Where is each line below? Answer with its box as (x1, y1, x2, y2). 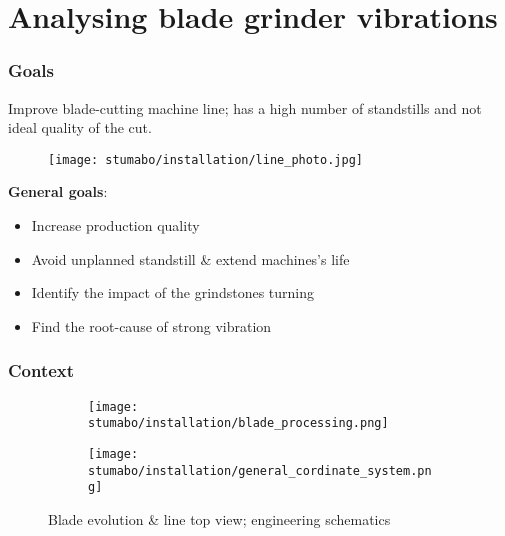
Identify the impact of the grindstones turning (31, 282, 315, 303)
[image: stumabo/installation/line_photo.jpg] (48, 152, 363, 167)
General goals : (8, 181, 108, 202)
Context (8, 358, 75, 383)
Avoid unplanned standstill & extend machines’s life (31, 248, 350, 269)
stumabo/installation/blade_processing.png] (88, 416, 389, 431)
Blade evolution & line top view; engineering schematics (48, 508, 391, 529)
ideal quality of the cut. (8, 117, 152, 138)
